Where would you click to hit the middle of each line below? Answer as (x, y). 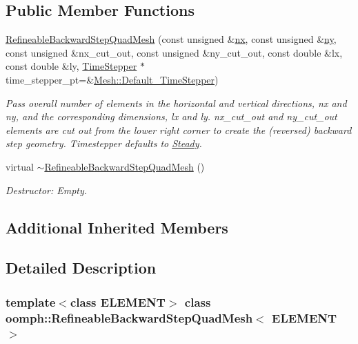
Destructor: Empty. (47, 190)
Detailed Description (81, 268)
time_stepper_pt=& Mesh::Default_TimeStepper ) (112, 79)
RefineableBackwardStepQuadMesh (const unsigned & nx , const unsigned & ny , (171, 39)
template (31, 302)
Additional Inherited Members (117, 227)
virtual (20, 166)
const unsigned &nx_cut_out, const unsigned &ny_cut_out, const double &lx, (174, 52)
